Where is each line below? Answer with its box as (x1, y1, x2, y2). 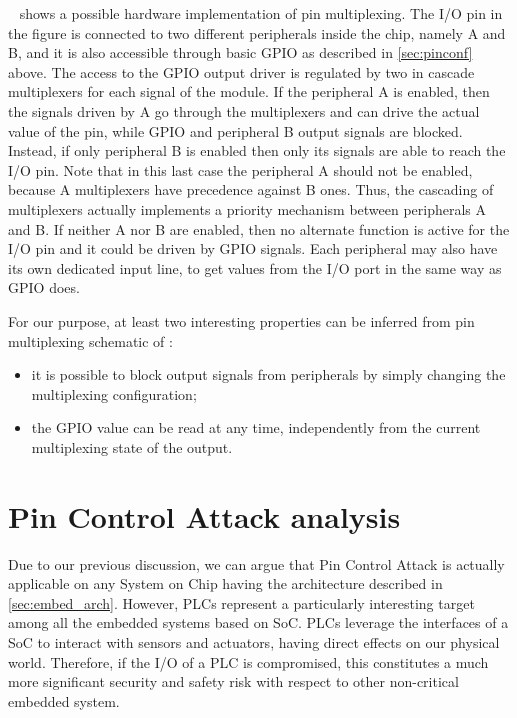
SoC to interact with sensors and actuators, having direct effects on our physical (8, 631, 500, 652)
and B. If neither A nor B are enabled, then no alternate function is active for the (8, 218, 510, 239)
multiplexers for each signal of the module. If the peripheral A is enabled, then (8, 81, 490, 102)
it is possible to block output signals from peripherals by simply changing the (31, 364, 506, 385)
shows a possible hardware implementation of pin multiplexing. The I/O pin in (19, 3, 503, 23)
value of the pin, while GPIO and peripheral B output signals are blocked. (8, 120, 463, 141)
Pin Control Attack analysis (8, 495, 401, 536)
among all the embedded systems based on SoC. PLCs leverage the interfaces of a (8, 612, 509, 633)
